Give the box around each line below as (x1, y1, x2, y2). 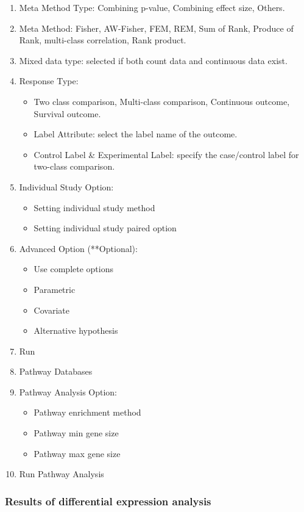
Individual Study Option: (19, 180, 114, 193)
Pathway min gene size (34, 427, 119, 439)
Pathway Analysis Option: (19, 385, 117, 398)
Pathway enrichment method (34, 406, 141, 419)
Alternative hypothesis (34, 324, 118, 337)
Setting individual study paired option (34, 222, 177, 234)
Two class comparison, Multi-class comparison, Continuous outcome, (34, 95, 290, 107)
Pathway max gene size (34, 447, 121, 460)
